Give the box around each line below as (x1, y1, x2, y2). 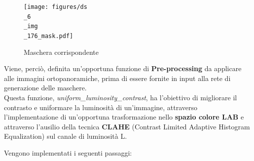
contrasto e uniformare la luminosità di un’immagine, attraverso (4, 102, 198, 112)
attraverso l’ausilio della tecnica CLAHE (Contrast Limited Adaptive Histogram (4, 121, 250, 131)
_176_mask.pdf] (24, 32, 73, 40)
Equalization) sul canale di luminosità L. (4, 131, 127, 141)
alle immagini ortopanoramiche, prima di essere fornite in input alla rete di (4, 73, 231, 83)
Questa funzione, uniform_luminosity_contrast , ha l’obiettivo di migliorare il (4, 92, 237, 102)
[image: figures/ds (24, 3, 87, 10)
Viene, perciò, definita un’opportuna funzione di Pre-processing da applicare (4, 63, 242, 74)
